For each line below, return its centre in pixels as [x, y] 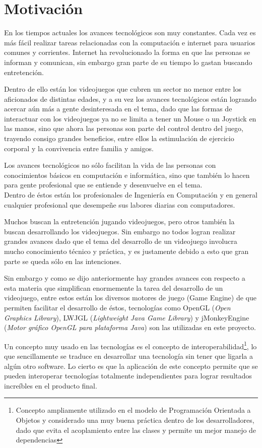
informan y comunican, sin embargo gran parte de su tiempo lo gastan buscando [128, 62]
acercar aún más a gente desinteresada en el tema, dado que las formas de [118, 109]
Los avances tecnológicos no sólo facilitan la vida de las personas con [110, 165]
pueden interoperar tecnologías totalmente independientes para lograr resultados [128, 376]
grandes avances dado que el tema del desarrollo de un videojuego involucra [121, 241]
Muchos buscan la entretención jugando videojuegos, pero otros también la [119, 221]
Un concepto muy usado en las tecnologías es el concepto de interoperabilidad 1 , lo [130, 345]
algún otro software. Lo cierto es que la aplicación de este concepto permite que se [131, 366]
